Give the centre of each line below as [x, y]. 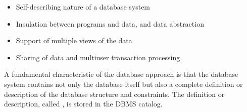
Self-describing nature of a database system [83, 7]
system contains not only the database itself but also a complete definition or [124, 84]
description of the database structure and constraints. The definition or [114, 94]
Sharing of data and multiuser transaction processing [98, 57]
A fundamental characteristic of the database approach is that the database [121, 74]
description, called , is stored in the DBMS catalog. [83, 104]
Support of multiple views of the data [74, 40]
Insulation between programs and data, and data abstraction [110, 23]
